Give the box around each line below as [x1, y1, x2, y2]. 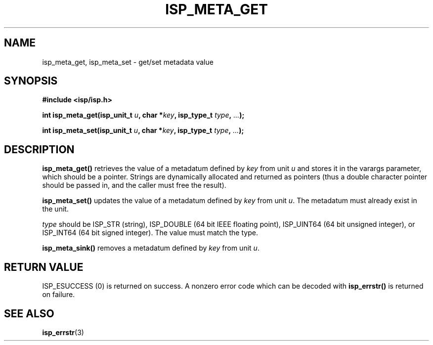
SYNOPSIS [4, 75, 58, 87]
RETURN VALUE [4, 260, 84, 273]
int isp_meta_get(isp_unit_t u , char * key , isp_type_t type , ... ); [42, 111, 245, 120]
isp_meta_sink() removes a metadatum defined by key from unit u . [42, 244, 260, 253]
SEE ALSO [4, 307, 54, 320]
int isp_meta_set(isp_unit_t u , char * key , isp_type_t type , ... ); [42, 126, 244, 135]
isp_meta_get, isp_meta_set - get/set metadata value [42, 57, 214, 66]
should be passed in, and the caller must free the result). [42, 181, 226, 190]
